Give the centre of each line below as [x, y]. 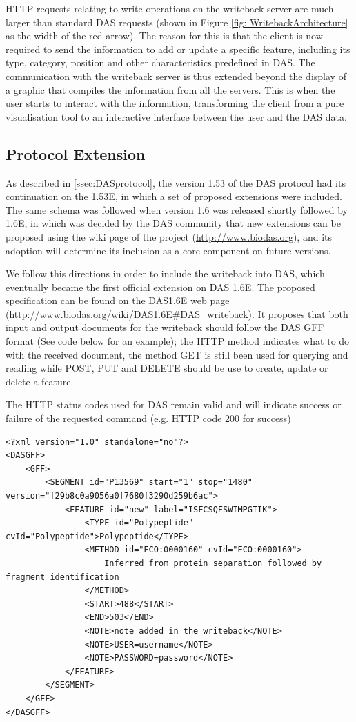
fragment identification [62, 577]
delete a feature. [40, 381]
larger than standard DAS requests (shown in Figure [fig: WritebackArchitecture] [177, 22]
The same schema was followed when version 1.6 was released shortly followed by [177, 209]
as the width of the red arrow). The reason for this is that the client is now [164, 36]
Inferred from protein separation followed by [213, 563]
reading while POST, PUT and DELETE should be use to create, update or [167, 368]
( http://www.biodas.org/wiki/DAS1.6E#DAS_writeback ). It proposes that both [177, 313]
